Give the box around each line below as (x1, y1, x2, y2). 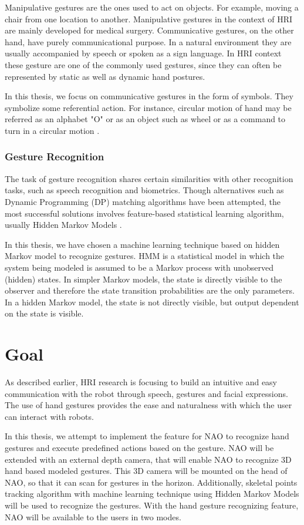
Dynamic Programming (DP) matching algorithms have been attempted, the (5, 195, 281, 207)
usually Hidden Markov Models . (5, 218, 122, 231)
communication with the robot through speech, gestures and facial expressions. (5, 387, 288, 399)
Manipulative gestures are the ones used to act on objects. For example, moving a (5, 1, 299, 13)
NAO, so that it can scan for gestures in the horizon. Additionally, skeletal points (5, 476, 298, 488)
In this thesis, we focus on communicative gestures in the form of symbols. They (5, 90, 293, 102)
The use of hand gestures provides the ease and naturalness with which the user (5, 399, 292, 411)
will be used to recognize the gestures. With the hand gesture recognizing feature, (5, 499, 299, 511)
